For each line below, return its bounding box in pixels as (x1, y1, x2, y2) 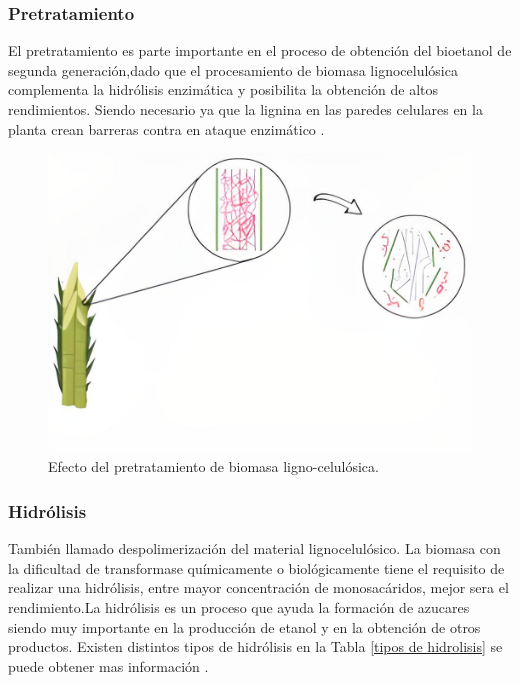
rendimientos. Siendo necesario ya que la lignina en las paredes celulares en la (8, 99, 483, 119)
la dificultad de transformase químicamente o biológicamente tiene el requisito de (8, 557, 505, 578)
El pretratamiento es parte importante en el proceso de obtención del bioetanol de (8, 40, 512, 61)
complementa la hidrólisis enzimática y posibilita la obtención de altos (8, 79, 439, 100)
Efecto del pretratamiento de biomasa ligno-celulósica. (48, 456, 379, 477)
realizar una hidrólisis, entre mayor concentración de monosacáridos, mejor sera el (8, 577, 509, 598)
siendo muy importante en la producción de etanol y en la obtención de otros (8, 616, 481, 637)
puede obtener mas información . (8, 655, 209, 676)
